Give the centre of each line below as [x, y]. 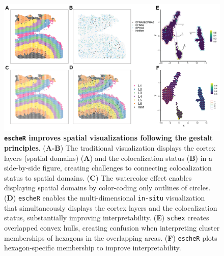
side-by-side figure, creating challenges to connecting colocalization [108, 168]
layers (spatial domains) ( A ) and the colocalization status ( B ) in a [108, 158]
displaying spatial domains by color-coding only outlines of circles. [107, 188]
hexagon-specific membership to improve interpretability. [93, 248]
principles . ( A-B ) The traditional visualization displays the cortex [110, 148]
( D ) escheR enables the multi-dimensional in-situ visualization [105, 198]
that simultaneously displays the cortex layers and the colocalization [111, 207]
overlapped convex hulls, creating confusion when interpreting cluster [112, 227]
